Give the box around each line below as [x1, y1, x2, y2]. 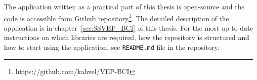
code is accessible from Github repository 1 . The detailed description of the [4, 11, 229, 23]
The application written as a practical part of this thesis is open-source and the [4, 1, 245, 11]
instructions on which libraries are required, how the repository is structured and [4, 32, 249, 42]
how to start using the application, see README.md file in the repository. [4, 42, 219, 52]
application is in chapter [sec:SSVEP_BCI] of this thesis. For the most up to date [4, 22, 253, 33]
